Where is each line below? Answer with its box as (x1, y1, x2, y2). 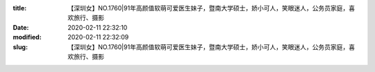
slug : (12, 42, 28, 51)
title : (12, 4, 27, 12)
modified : (12, 33, 42, 42)
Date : (12, 23, 29, 31)
